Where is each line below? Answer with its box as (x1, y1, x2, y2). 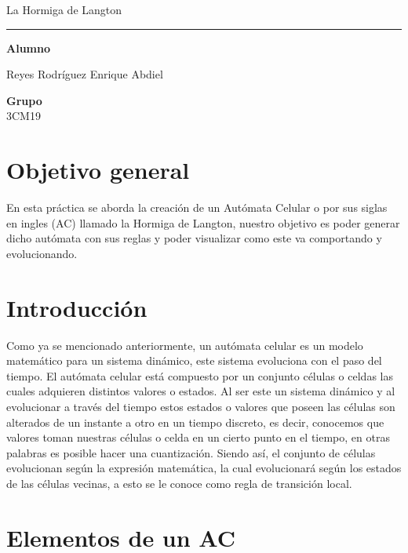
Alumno (6, 39, 50, 56)
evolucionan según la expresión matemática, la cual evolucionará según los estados (6, 460, 402, 476)
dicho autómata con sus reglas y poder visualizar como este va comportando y (6, 230, 382, 246)
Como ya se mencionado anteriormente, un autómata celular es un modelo (6, 337, 363, 353)
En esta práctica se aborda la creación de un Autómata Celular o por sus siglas (6, 199, 388, 216)
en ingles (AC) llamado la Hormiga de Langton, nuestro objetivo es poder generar (6, 214, 400, 231)
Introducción (6, 291, 148, 323)
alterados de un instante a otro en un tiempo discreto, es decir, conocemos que (6, 413, 384, 430)
